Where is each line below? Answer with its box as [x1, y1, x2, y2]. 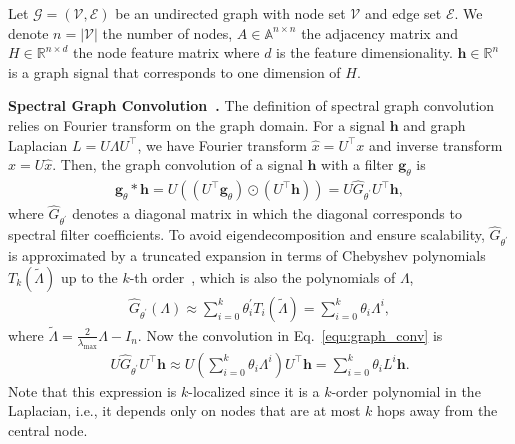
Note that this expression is [8, 380, 177, 401]
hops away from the [377, 400, 498, 421]
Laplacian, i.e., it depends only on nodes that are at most [8, 400, 361, 421]
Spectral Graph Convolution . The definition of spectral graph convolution [8, 95, 495, 116]
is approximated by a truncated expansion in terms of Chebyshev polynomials [8, 245, 486, 266]
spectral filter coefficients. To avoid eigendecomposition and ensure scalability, [8, 224, 485, 245]
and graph [403, 114, 466, 135]
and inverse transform [369, 134, 503, 155]
